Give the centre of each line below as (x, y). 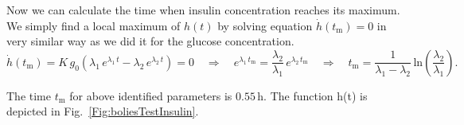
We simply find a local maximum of (94, 25)
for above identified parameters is (151, 95)
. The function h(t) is (316, 95)
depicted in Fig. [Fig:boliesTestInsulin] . (103, 111)
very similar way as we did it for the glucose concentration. (150, 41)
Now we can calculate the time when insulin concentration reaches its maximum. (203, 10)
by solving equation (265, 25)
